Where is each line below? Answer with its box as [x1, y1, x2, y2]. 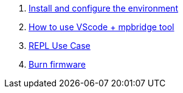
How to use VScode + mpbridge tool [29, 22, 174, 32]
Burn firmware [29, 59, 86, 69]
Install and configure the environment [29, 3, 178, 13]
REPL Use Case [29, 40, 91, 51]
